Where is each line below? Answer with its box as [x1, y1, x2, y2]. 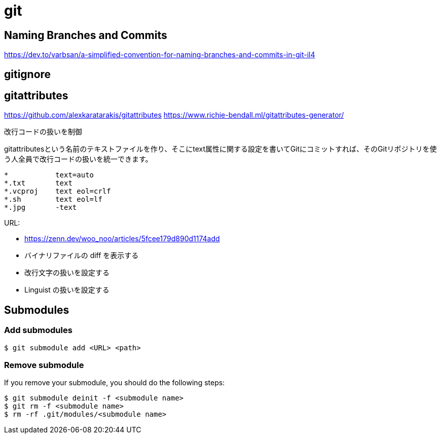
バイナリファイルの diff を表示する [24, 251, 139, 260]
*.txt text [4, 179, 72, 188]
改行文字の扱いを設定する [24, 268, 109, 277]
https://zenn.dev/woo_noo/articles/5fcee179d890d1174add [24, 234, 220, 243]
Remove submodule [4, 360, 84, 371]
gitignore [4, 67, 51, 81]
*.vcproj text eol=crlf [4, 187, 111, 196]
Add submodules [4, 325, 72, 336]
